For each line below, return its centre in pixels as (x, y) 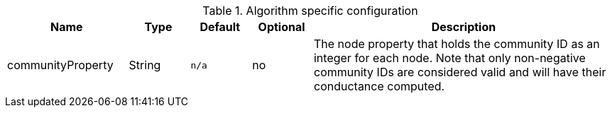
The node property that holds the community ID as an (457, 44)
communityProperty (60, 65)
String (145, 65)
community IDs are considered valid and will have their (460, 72)
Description (464, 27)
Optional (282, 27)
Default (220, 27)
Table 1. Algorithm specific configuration (310, 11)
